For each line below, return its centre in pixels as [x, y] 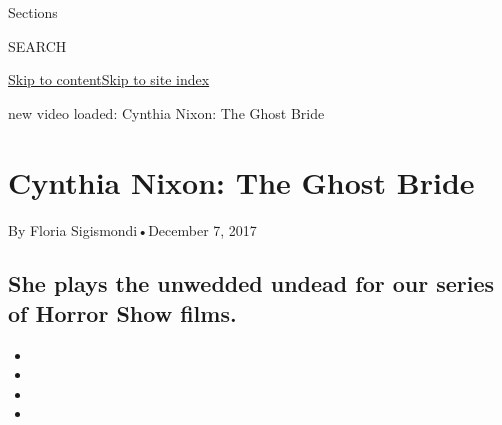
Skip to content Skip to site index [109, 79]
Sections [33, 12]
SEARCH [37, 45]
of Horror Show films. [122, 312]
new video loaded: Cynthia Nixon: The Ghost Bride [166, 112]
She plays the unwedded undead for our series [251, 283]
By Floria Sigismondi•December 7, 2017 [132, 229]
